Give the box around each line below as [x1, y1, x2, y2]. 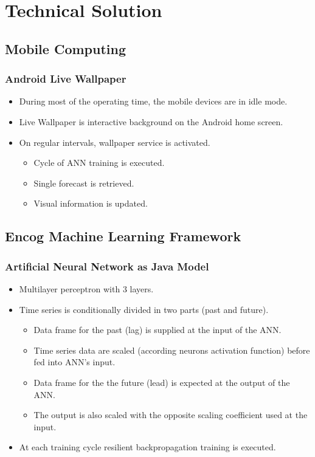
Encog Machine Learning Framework [5, 227, 241, 246]
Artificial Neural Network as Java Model [5, 258, 209, 273]
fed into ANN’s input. [33, 356, 116, 368]
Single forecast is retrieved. [33, 176, 134, 189]
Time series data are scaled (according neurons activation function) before [33, 343, 310, 356]
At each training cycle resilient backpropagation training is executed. [19, 441, 276, 453]
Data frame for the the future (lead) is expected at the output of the [33, 376, 290, 388]
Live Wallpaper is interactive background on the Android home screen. [19, 115, 283, 128]
